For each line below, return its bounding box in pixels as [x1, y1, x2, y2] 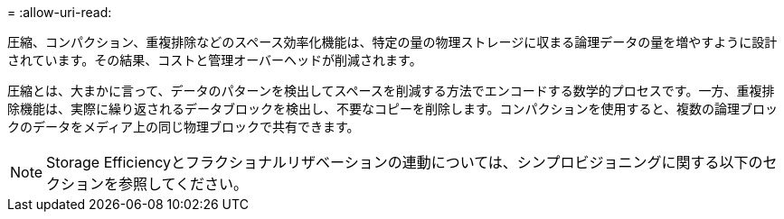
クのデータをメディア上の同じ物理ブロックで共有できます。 [7, 119, 360, 134]
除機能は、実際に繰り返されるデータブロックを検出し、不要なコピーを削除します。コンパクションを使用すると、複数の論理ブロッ [7, 101, 779, 116]
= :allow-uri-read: [7, 5, 112, 20]
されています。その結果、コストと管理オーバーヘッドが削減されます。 [7, 52, 422, 68]
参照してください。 [118, 175, 249, 193]
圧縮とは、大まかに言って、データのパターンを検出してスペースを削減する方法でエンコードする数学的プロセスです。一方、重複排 [7, 83, 775, 98]
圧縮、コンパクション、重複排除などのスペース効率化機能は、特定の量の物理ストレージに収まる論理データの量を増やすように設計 [7, 34, 778, 50]
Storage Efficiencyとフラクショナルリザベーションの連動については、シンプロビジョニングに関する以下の [46, 153, 763, 171]
